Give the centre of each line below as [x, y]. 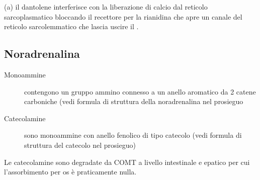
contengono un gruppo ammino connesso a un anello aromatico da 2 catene [140, 91]
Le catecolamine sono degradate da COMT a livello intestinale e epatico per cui [127, 162]
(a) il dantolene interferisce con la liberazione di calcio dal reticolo [106, 7]
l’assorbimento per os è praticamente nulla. [70, 172]
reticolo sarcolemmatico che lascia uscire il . [71, 26]
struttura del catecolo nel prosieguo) [80, 145]
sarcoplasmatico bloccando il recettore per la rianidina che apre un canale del [123, 16]
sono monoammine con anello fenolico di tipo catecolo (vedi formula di [133, 135]
